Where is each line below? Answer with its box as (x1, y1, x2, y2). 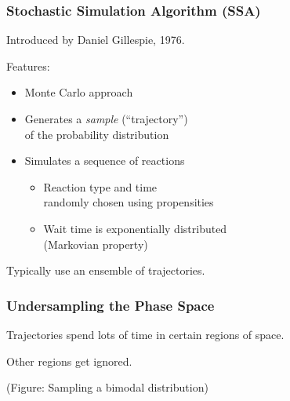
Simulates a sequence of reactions (24, 152, 185, 169)
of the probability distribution (24, 126, 169, 142)
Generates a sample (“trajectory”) (24, 111, 188, 126)
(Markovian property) (43, 235, 148, 252)
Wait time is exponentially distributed (43, 220, 227, 236)
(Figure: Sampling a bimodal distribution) (6, 379, 208, 396)
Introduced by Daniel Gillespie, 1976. (6, 31, 185, 48)
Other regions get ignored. (6, 352, 132, 369)
